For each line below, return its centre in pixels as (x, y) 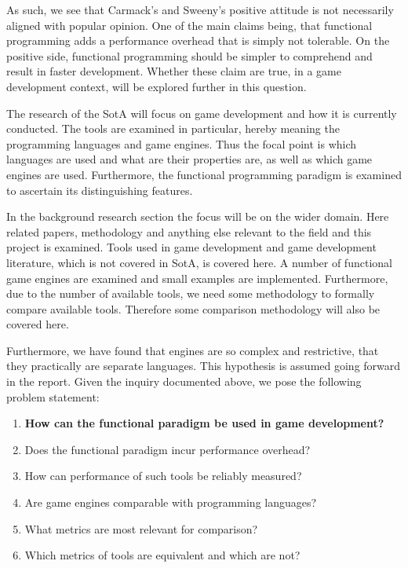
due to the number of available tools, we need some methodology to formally (191, 293)
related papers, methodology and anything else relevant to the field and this (189, 231)
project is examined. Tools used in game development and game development (191, 247)
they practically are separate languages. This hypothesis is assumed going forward (204, 366)
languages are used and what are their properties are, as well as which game (189, 159)
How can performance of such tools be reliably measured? (163, 476)
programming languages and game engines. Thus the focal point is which (182, 143)
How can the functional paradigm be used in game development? (204, 423)
